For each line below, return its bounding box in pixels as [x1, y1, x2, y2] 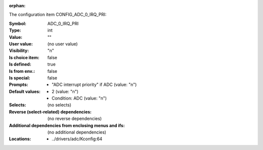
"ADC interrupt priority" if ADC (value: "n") [52, 82, 137, 87]
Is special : [9, 75, 30, 81]
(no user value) [47, 41, 78, 47]
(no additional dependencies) [47, 129, 107, 135]
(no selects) [47, 102, 72, 108]
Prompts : [9, 82, 29, 87]
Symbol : [9, 20, 27, 26]
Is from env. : [9, 68, 35, 74]
